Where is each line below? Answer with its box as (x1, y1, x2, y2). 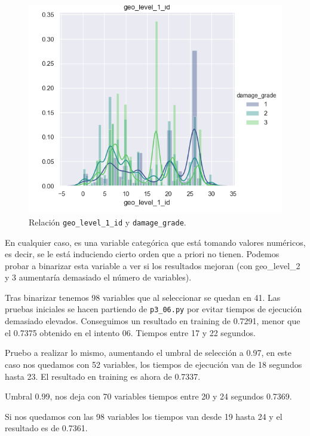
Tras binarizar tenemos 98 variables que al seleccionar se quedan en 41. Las (5, 291, 281, 303)
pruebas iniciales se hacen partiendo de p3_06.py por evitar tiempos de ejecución (5, 303, 302, 315)
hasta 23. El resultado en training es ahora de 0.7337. (5, 370, 201, 382)
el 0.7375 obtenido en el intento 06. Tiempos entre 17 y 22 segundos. (5, 326, 256, 339)
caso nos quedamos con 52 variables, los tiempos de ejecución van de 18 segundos (5, 358, 302, 370)
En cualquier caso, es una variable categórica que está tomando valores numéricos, (5, 236, 306, 248)
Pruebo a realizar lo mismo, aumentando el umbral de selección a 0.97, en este (5, 346, 292, 359)
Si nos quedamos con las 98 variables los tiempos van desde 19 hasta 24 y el (5, 410, 283, 422)
